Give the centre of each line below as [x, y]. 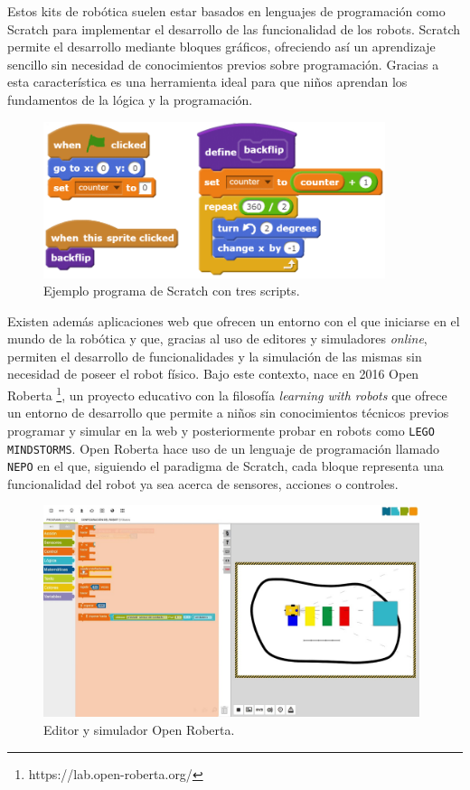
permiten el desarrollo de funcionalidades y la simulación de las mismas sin [215, 356]
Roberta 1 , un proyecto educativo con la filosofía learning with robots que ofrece [227, 394]
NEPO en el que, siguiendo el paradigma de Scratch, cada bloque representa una [226, 466]
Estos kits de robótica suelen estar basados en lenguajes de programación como [226, 11]
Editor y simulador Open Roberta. [139, 729]
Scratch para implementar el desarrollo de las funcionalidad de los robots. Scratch [234, 28]
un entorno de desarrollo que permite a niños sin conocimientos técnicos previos [228, 413]
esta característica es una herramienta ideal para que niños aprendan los [207, 82]
